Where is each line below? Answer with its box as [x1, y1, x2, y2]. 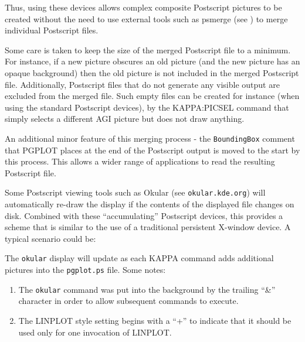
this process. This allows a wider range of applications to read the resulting [5, 155, 275, 167]
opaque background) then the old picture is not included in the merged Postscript [5, 66, 299, 78]
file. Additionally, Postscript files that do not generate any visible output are [5, 78, 280, 90]
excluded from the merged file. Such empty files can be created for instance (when [5, 90, 300, 102]
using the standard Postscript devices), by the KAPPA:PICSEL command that [5, 101, 289, 113]
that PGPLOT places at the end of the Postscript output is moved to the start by [5, 143, 300, 156]
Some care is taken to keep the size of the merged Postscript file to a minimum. [5, 43, 291, 56]
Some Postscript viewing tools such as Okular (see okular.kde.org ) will [5, 186, 266, 199]
